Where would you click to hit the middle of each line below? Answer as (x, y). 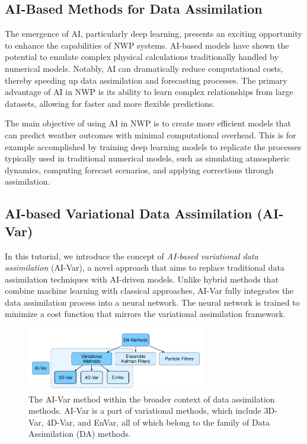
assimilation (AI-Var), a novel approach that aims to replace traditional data (145, 267)
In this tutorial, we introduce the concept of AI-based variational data (132, 256)
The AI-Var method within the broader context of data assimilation (152, 399)
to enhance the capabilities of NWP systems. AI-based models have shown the (147, 45)
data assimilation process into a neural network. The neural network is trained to (152, 302)
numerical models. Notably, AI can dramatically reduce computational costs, (144, 68)
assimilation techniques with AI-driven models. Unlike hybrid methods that (142, 279)
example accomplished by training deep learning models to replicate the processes (153, 146)
